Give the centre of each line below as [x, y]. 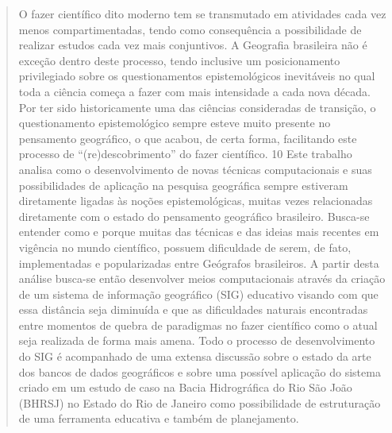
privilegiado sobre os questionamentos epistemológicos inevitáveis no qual [197, 76]
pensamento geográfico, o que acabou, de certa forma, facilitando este [188, 138]
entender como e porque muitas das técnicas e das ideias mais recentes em [199, 232]
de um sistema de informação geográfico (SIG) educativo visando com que [198, 294]
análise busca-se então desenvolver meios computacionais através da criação [202, 278]
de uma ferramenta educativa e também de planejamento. [159, 418]
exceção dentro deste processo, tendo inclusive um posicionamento [179, 60]
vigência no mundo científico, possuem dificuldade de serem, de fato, [185, 247]
